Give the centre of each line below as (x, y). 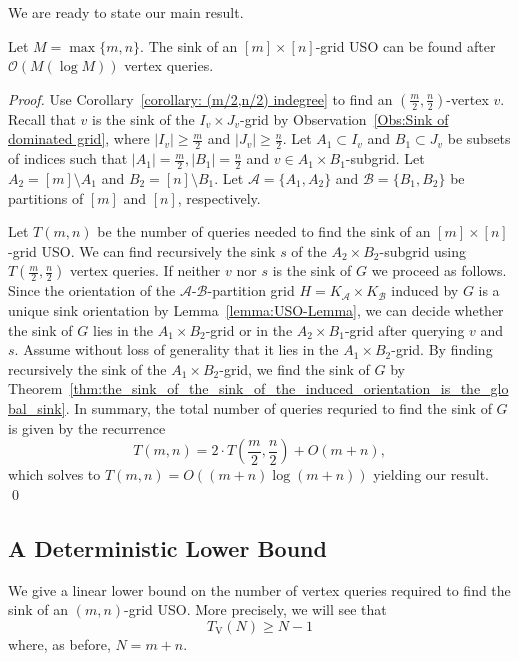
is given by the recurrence (87, 427)
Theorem (35, 388)
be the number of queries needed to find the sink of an (264, 231)
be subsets (479, 138)
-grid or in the (249, 329)
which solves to (54, 474)
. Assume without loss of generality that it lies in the (176, 349)
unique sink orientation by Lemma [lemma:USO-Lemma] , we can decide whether (256, 310)
